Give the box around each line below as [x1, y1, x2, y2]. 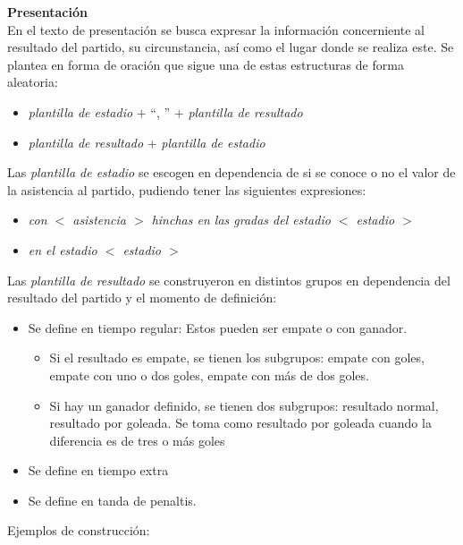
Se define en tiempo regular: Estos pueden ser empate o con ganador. [28, 318, 408, 336]
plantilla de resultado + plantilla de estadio [28, 132, 265, 151]
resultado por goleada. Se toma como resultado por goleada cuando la [49, 413, 432, 432]
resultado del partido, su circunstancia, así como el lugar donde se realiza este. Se [7, 38, 454, 56]
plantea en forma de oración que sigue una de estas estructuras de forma [7, 55, 404, 73]
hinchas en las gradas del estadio [151, 210, 331, 229]
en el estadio [28, 240, 97, 259]
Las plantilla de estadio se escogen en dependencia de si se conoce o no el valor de [7, 163, 456, 182]
